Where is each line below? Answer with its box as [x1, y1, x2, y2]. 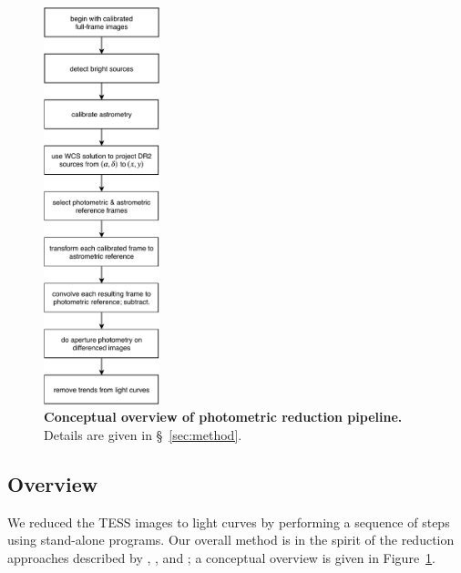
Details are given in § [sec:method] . [44, 425, 242, 444]
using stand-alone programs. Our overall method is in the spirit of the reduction [7, 530, 455, 549]
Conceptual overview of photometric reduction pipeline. [44, 407, 403, 426]
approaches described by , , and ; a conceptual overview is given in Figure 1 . [7, 547, 436, 567]
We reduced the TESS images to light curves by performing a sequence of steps [7, 512, 450, 531]
